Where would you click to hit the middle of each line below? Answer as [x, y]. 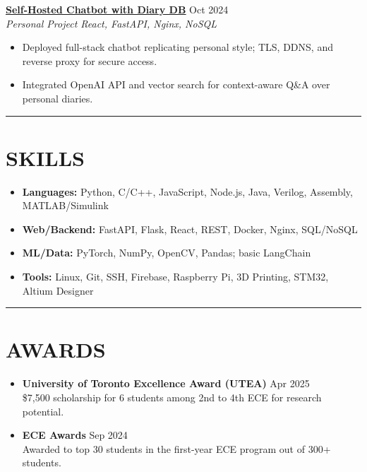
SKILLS [45, 157]
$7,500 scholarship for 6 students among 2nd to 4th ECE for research [172, 397]
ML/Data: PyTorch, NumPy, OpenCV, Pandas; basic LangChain [167, 253]
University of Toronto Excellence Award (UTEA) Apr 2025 [166, 383]
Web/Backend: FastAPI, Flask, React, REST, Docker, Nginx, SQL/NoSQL [190, 229]
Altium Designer [58, 290]
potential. [43, 411]
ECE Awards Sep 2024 [75, 435]
